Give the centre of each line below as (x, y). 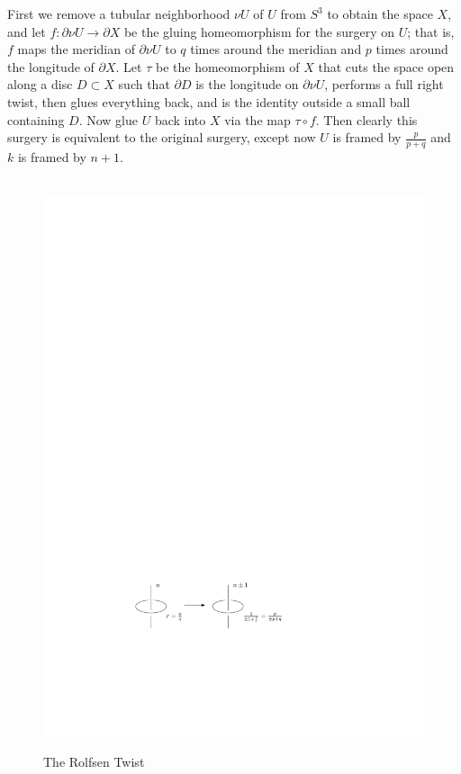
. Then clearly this (366, 119)
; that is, (431, 31)
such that (144, 84)
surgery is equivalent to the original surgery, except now (162, 137)
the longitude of (51, 66)
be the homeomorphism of (227, 66)
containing (36, 119)
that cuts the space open (386, 66)
